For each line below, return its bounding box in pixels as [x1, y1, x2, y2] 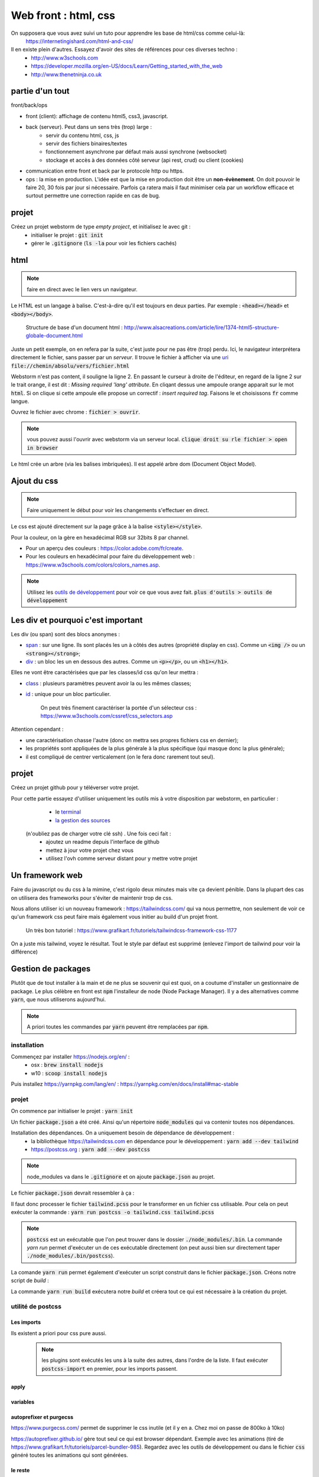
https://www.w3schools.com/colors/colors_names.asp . [25, 561, 161, 568]
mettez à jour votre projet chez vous [45, 847, 134, 854]
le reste [11, 1467, 30, 1474]
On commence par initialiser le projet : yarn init [11, 1108, 133, 1115]
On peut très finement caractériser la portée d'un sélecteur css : [40, 704, 197, 711]
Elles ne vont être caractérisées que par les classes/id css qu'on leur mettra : [11, 669, 199, 676]
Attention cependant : [11, 726, 64, 733]
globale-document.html [25, 332, 83, 339]
